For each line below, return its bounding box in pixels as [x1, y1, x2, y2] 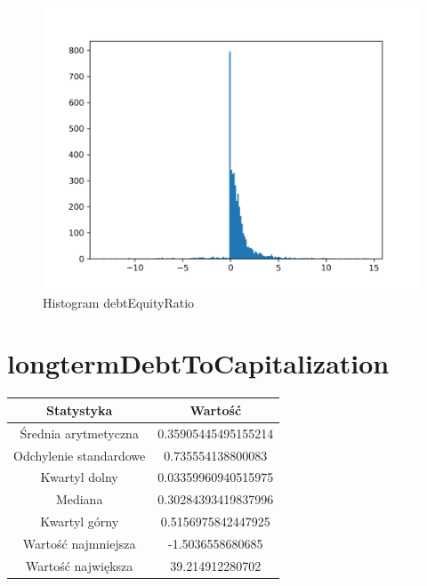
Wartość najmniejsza [22, 534, 136, 552]
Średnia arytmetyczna [20, 423, 139, 442]
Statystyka [45, 400, 113, 419]
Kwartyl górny [40, 512, 119, 531]
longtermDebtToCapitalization [7, 345, 390, 381]
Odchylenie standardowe [13, 446, 146, 464]
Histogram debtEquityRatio [43, 293, 195, 311]
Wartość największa [25, 556, 133, 574]
